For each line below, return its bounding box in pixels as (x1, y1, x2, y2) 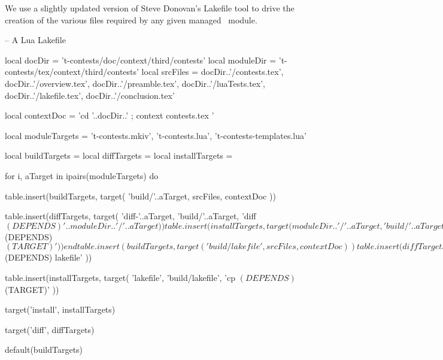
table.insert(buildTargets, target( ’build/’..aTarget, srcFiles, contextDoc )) (5, 189, 276, 202)
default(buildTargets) (5, 343, 83, 356)
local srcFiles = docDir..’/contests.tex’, (141, 65, 284, 78)
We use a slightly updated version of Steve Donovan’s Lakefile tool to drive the (5, 2, 295, 14)
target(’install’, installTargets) (5, 303, 116, 316)
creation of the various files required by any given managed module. (5, 13, 257, 26)
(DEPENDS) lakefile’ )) (5, 251, 92, 264)
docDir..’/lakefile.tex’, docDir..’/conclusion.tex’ (5, 89, 175, 101)
